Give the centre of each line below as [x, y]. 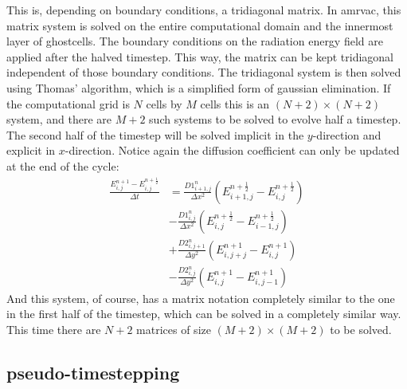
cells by [164, 103]
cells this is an [235, 103]
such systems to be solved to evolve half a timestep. [275, 119]
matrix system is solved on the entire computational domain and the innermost [200, 25]
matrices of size [174, 329]
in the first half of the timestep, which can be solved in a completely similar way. [204, 314]
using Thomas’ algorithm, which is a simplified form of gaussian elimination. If [199, 87]
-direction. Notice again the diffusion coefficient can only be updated [232, 150]
